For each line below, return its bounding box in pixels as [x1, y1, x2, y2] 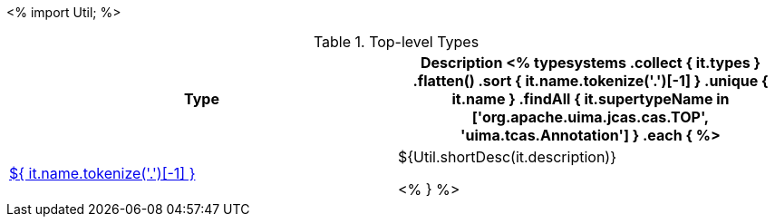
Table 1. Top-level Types [313, 33, 480, 51]
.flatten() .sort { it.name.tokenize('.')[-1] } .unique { [412, 72, 769, 90]
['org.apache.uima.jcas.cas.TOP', [471, 108, 710, 126]
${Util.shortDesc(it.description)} [398, 148, 616, 166]
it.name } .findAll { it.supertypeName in [451, 90, 730, 108]
